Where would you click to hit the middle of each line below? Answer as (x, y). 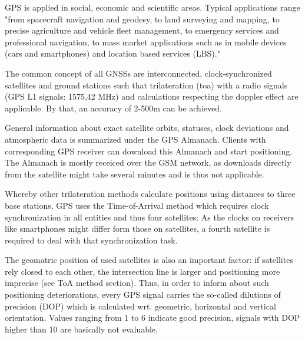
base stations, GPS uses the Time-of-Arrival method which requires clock (137, 205)
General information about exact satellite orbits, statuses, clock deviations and (147, 128)
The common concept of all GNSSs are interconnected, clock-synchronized (138, 73)
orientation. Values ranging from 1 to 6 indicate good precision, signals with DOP (152, 317)
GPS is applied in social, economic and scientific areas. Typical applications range (152, 7)
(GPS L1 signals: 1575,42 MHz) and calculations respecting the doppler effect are (152, 96)
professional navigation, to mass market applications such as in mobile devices (146, 42)
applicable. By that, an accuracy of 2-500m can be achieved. (113, 108)
